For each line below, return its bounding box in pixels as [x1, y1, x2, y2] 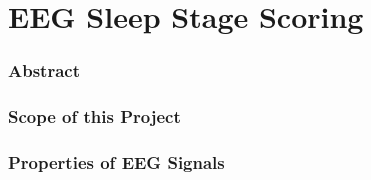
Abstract [8, 58, 80, 83]
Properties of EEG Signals [8, 149, 225, 174]
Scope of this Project [8, 104, 181, 129]
